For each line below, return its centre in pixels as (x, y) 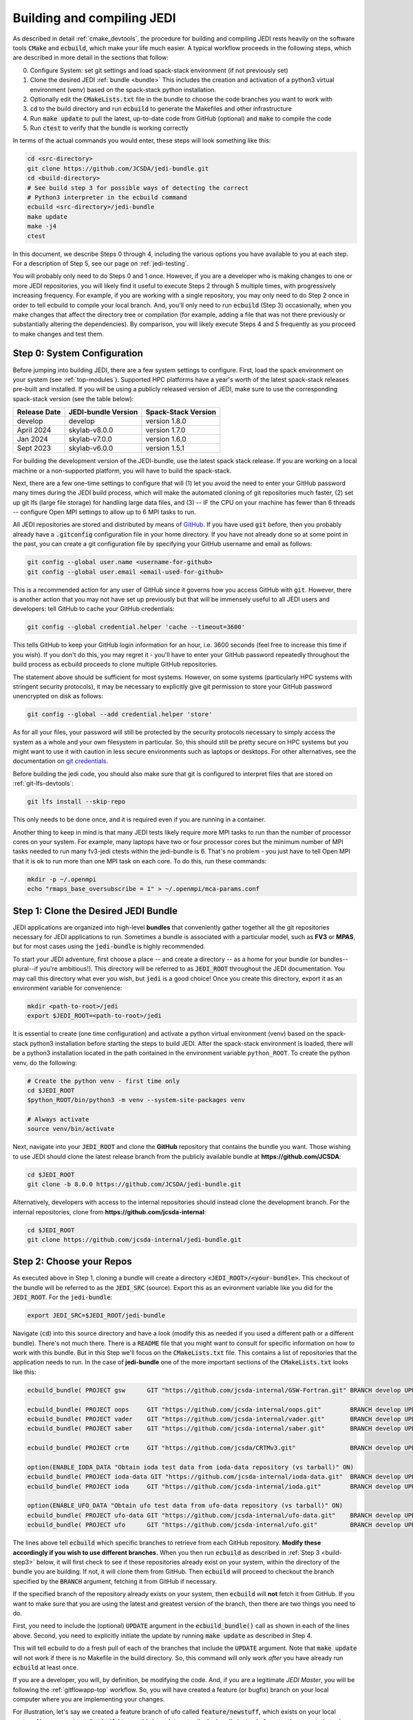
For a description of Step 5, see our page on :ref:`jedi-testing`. (101, 263)
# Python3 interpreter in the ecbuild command (107, 197)
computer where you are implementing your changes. (89, 1699)
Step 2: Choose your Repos (72, 1261)
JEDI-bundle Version (103, 412)
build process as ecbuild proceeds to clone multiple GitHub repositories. (115, 665)
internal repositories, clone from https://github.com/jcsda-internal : (109, 1212)
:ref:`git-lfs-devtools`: (43, 784)
